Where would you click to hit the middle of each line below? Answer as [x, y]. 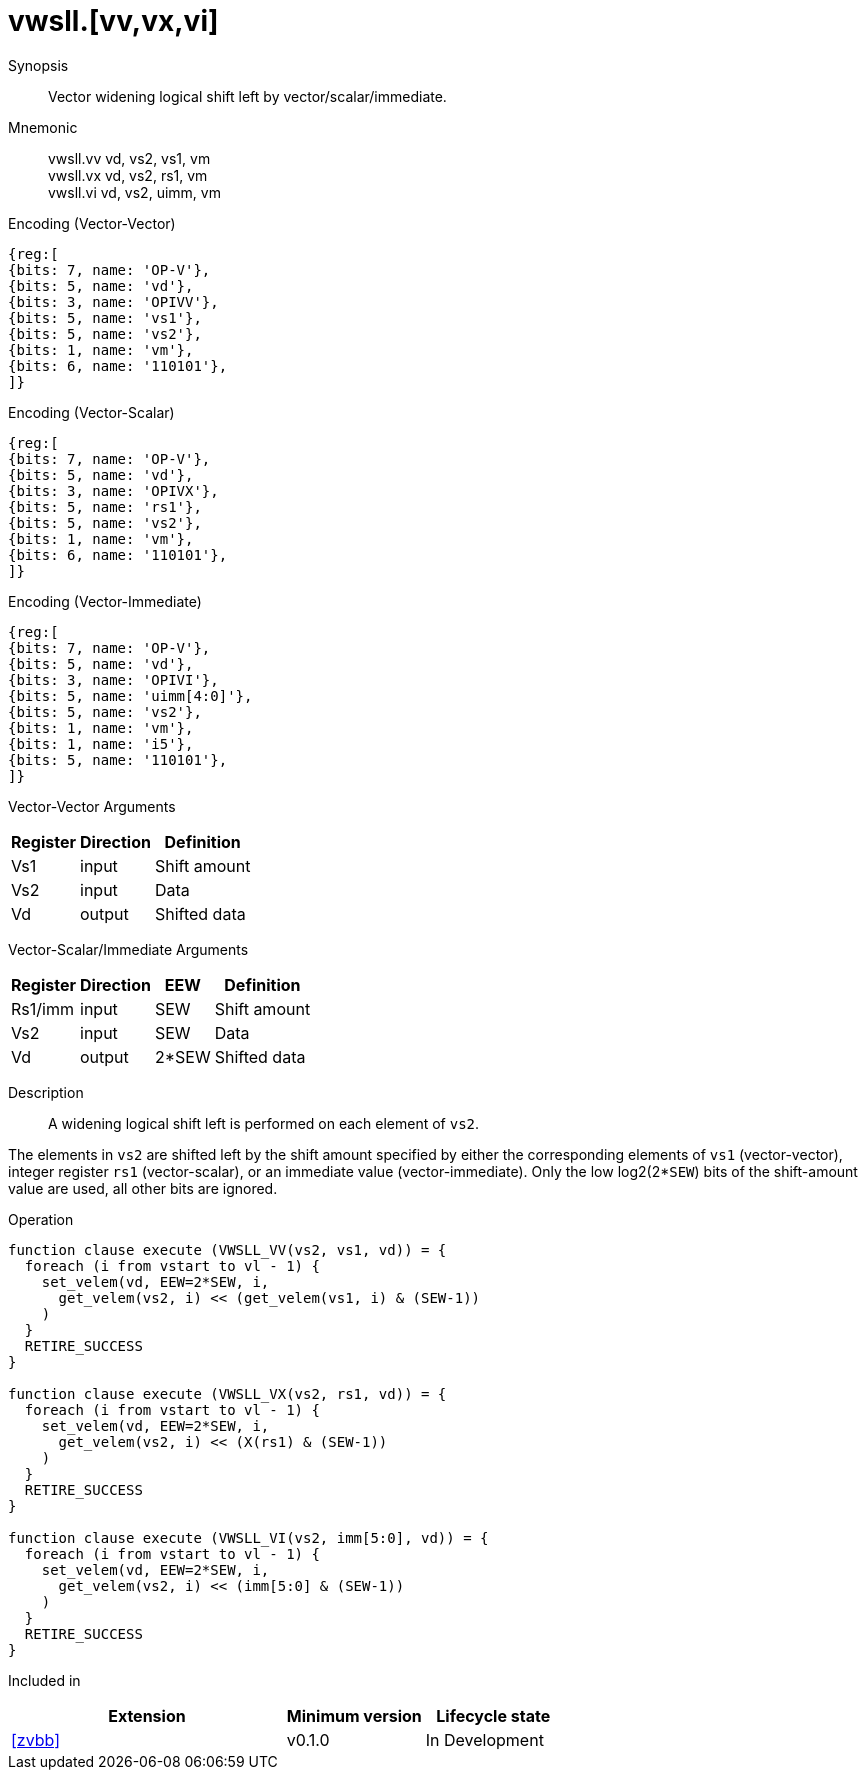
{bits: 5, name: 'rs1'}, [105, 506]
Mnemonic [43, 127]
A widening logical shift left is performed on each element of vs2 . [264, 1123]
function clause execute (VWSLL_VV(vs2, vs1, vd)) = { [227, 1249]
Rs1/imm [42, 1008]
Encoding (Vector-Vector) [92, 223]
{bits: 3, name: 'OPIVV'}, [113, 301]
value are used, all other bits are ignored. [143, 1188]
